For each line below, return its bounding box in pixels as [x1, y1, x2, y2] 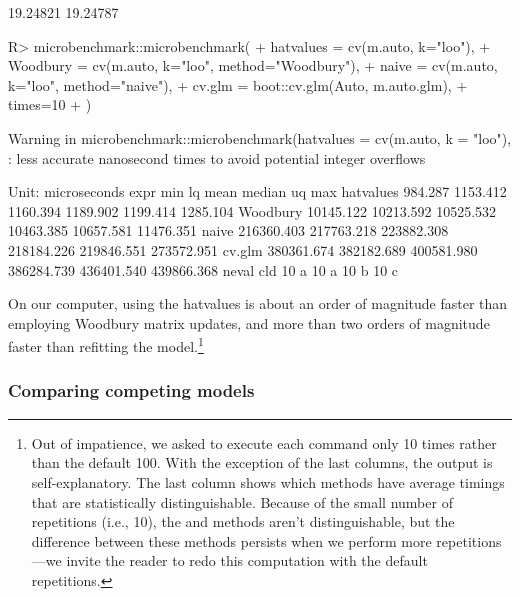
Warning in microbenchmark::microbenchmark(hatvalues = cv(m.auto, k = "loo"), [8, 127, 512, 148]
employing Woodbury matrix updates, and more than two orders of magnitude [8, 312, 490, 333]
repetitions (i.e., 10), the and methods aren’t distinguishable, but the [31, 511, 455, 532]
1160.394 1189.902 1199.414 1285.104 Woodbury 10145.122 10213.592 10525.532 [8, 200, 497, 221]
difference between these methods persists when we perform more [31, 530, 432, 551]
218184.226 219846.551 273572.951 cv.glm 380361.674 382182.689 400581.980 [8, 239, 478, 260]
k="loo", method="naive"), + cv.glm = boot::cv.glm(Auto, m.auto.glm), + [8, 74, 468, 95]
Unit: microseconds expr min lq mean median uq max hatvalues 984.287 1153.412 [8, 181, 507, 202]
